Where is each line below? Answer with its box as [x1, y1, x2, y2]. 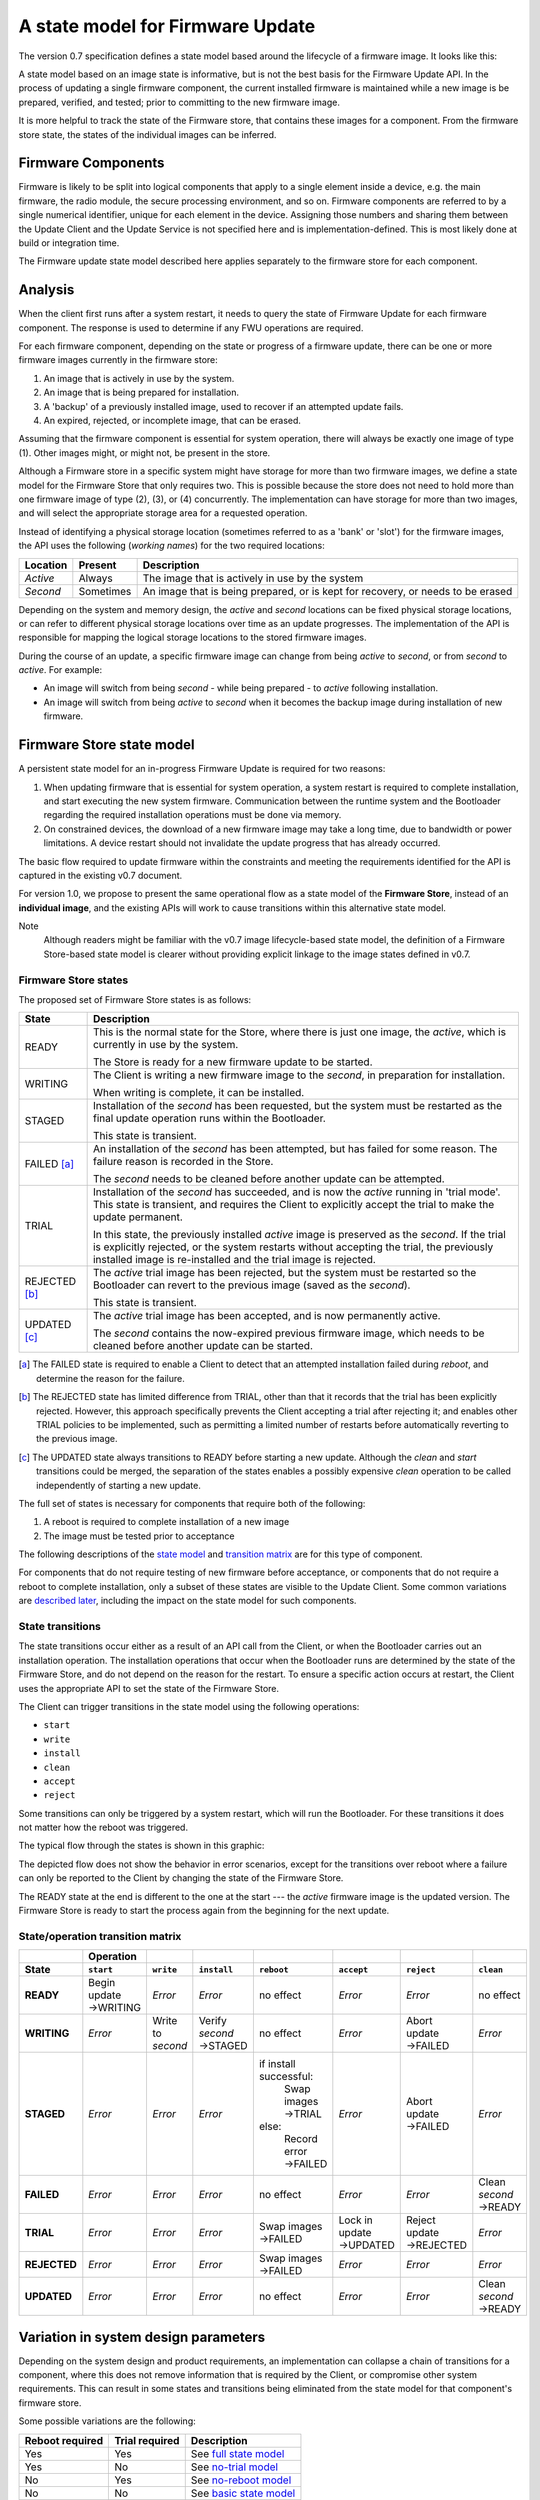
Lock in [338, 2213, 374, 2227]
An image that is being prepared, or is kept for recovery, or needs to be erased [142, 584, 513, 598]
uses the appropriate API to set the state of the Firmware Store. [18, 1682, 280, 1694]
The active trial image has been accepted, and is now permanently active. [92, 1309, 441, 1323]
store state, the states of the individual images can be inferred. [18, 128, 277, 140]
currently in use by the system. [92, 1038, 239, 1052]
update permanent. [92, 1210, 184, 1224]
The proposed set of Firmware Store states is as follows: [18, 993, 252, 1005]
